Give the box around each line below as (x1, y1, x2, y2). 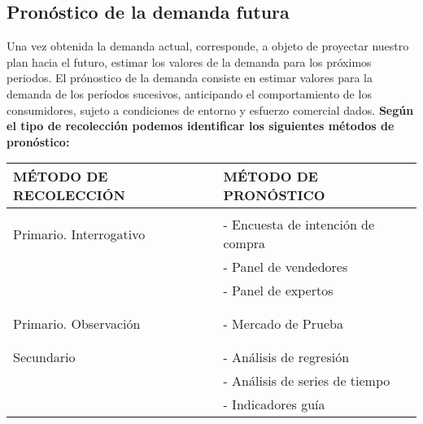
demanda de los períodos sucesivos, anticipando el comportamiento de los (7, 85, 372, 102)
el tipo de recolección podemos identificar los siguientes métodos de (7, 117, 395, 134)
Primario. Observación (13, 314, 141, 334)
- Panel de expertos (223, 281, 334, 300)
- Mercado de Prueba (223, 314, 343, 334)
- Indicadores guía (223, 395, 325, 414)
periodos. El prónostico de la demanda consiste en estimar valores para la (7, 69, 373, 86)
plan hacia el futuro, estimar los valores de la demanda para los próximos (7, 53, 372, 70)
